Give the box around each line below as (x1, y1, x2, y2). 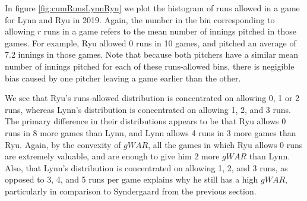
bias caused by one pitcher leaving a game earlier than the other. (5, 71, 241, 84)
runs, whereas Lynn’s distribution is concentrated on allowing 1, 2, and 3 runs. (5, 103, 291, 115)
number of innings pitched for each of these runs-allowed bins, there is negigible (5, 59, 295, 72)
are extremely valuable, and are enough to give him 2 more (5, 150, 220, 162)
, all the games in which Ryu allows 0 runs (148, 138, 303, 150)
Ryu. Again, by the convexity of (5, 138, 121, 150)
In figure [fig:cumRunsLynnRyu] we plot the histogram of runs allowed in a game (5, 2, 300, 14)
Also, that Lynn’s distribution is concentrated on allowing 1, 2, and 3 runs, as (5, 161, 288, 174)
